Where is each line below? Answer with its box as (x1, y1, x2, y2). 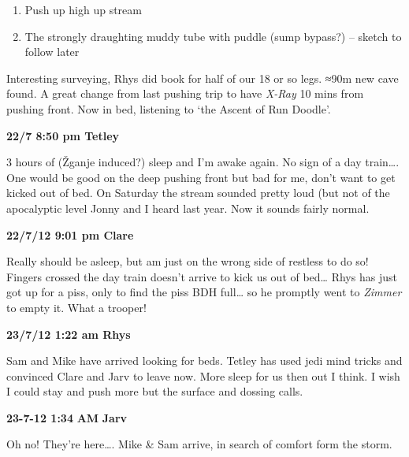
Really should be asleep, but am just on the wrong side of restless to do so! (6, 253, 369, 269)
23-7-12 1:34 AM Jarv (6, 409, 128, 425)
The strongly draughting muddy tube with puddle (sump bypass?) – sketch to (24, 28, 402, 44)
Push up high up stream (24, 2, 142, 17)
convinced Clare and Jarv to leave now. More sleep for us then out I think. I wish (6, 367, 400, 384)
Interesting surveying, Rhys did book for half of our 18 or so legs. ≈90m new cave (6, 69, 399, 86)
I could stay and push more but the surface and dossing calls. (6, 383, 303, 399)
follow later (24, 43, 80, 60)
